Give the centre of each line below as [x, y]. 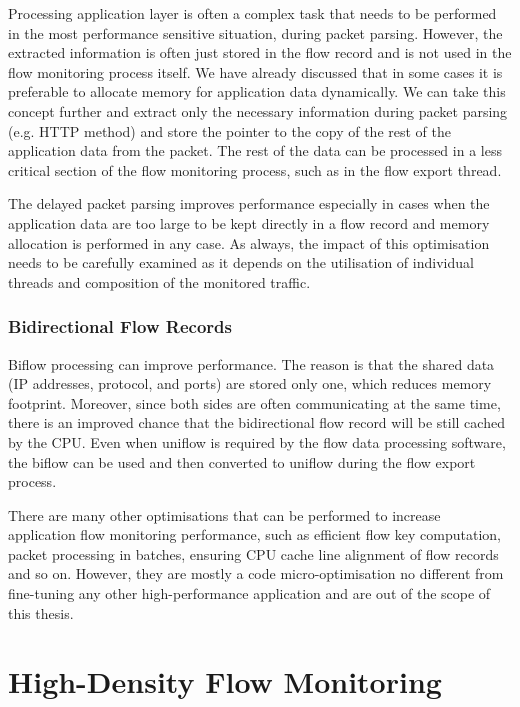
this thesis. [41, 612]
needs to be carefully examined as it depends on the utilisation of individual [241, 262]
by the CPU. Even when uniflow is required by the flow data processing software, [257, 441]
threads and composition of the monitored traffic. [159, 281]
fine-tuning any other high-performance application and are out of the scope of [249, 593]
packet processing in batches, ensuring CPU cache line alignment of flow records [253, 553]
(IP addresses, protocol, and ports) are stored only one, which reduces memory [250, 383]
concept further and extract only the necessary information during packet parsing [258, 110]
